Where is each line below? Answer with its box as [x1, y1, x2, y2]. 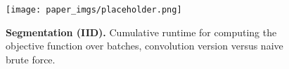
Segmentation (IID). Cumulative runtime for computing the [6, 24, 277, 39]
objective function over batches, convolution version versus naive [6, 38, 283, 53]
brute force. [6, 52, 56, 66]
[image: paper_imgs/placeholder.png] [6, 5, 182, 15]
